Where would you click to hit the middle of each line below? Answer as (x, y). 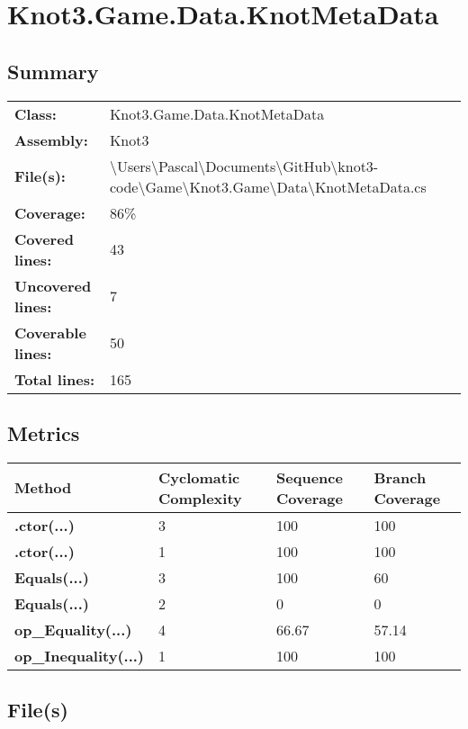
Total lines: (55, 379)
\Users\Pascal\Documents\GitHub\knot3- (244, 166)
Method (43, 488)
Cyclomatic (199, 477)
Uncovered (53, 285)
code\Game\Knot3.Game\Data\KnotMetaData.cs (268, 186)
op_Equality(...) (73, 629)
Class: (36, 113)
